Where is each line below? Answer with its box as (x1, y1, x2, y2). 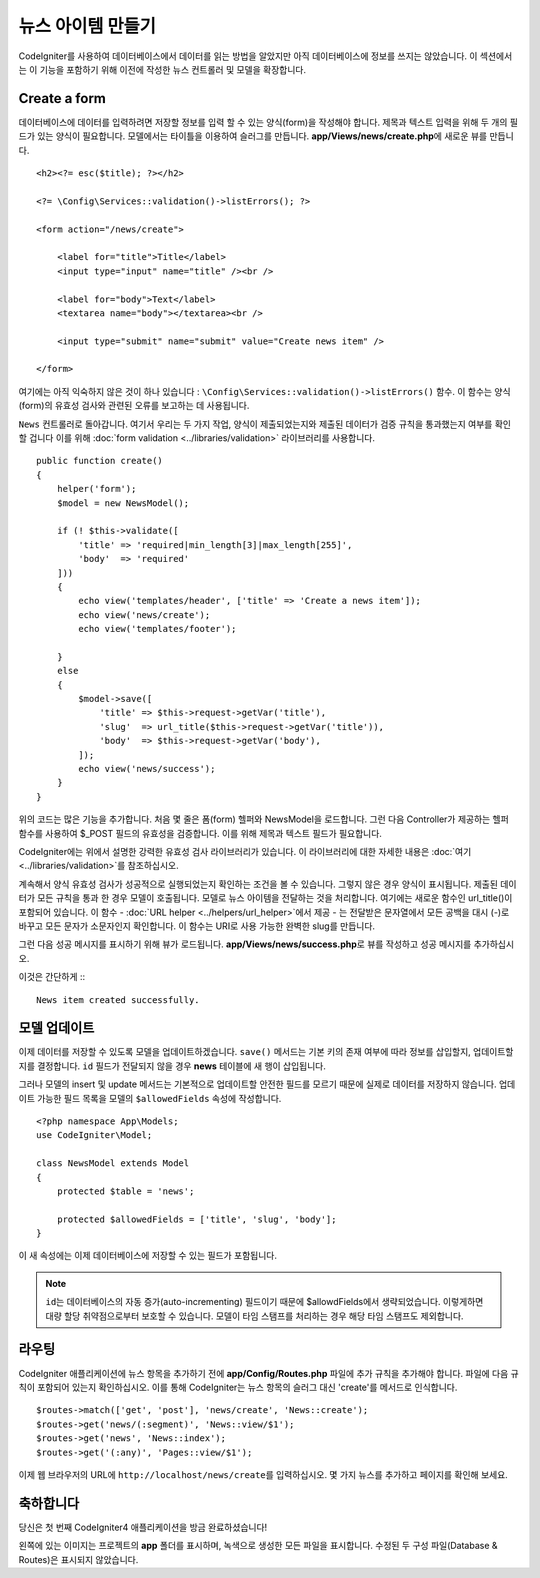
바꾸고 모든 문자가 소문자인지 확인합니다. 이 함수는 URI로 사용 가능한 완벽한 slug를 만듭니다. (18, 920, 375, 932)
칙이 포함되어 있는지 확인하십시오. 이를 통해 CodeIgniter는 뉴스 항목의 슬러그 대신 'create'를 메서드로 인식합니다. (18, 1381, 458, 1393)
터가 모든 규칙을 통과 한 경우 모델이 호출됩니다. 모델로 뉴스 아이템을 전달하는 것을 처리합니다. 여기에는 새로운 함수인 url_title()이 (18, 892, 513, 904)
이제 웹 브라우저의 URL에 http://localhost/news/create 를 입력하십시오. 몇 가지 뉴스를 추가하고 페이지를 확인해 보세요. (18, 1468, 509, 1480)
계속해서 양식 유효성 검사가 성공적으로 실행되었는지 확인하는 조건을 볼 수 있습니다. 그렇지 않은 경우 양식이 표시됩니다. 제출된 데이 (18, 878, 517, 890)
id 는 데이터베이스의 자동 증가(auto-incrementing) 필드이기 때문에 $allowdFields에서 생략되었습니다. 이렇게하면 (45, 1296, 484, 1308)
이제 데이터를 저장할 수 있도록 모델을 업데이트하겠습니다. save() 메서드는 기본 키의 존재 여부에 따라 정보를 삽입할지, (18, 1046, 472, 1058)
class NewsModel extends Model (36, 1158, 190, 1169)
